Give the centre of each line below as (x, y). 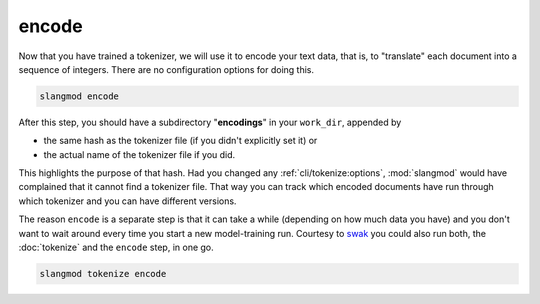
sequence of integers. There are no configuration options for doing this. (166, 69)
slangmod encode (79, 96)
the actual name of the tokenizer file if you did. (139, 154)
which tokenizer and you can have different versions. (127, 201)
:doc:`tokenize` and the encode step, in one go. (116, 247)
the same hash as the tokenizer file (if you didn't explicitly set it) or (180, 141)
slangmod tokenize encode (103, 274)
